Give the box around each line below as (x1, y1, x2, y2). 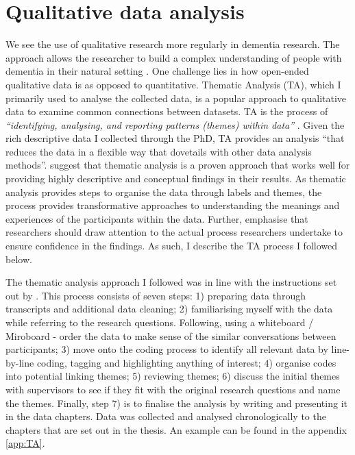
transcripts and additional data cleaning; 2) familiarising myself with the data (5, 302, 333, 316)
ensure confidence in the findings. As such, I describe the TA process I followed (5, 238, 338, 253)
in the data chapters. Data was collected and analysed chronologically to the (5, 409, 326, 423)
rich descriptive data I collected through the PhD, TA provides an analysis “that (5, 131, 345, 145)
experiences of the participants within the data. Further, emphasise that (5, 211, 308, 225)
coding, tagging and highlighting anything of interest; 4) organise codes (36, 355, 336, 369)
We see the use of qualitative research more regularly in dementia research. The (5, 37, 340, 51)
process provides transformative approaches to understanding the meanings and (5, 198, 340, 212)
